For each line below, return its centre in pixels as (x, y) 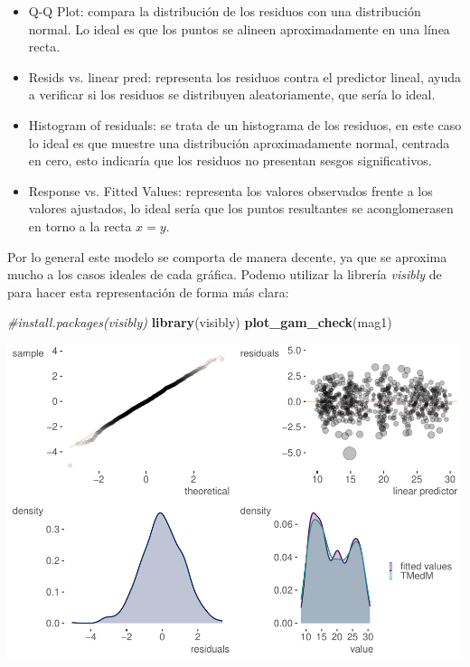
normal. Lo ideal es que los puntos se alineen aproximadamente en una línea (239, 28)
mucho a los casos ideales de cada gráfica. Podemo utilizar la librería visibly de (225, 274)
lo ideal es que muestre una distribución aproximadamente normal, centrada (239, 142)
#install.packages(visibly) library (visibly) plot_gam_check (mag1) (200, 322)
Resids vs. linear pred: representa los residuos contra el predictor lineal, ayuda (245, 76)
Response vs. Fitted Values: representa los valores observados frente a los (230, 190)
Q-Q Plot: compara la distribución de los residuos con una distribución (225, 11)
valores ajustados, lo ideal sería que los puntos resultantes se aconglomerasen (241, 208)
